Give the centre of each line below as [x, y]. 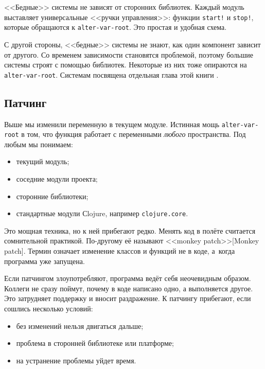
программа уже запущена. [45, 261]
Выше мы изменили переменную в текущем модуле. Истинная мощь [112, 124]
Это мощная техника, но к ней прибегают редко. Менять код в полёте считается [130, 230]
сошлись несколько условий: [49, 309]
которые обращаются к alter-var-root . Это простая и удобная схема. [116, 27]
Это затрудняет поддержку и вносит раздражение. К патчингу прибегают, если [128, 298]
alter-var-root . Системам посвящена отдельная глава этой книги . [111, 74]
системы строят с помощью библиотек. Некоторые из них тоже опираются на [126, 65]
